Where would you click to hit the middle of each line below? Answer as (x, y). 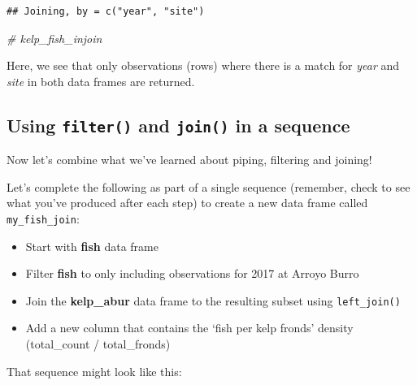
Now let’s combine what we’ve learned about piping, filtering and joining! (189, 160)
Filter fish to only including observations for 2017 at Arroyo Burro (192, 273)
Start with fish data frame (92, 246)
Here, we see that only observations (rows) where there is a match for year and (203, 65)
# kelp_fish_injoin (54, 38)
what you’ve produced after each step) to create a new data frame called (187, 203)
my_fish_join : (43, 218)
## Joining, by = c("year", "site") (106, 11)
